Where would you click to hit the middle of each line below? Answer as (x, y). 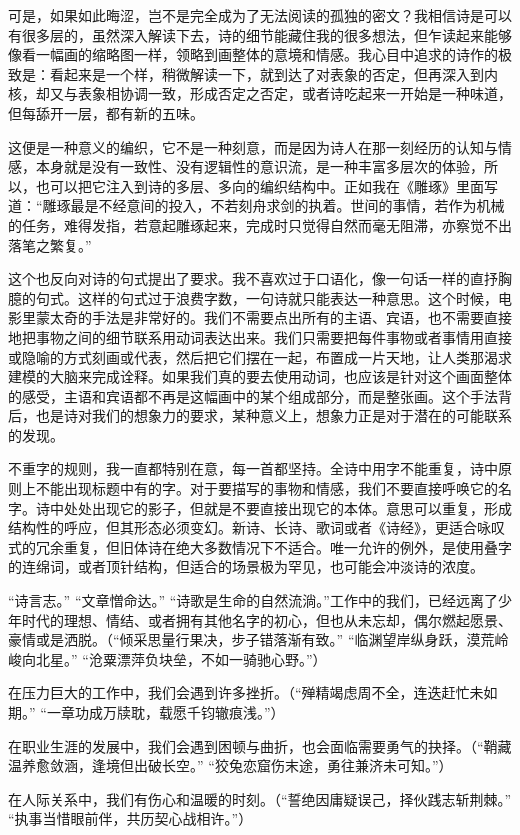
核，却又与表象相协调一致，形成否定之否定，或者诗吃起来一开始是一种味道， (260, 93)
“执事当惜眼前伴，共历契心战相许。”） (130, 818)
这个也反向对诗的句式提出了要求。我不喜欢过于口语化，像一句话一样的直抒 (253, 278)
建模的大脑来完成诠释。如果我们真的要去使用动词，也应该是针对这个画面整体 (260, 376)
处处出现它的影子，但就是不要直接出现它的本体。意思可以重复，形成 (287, 507)
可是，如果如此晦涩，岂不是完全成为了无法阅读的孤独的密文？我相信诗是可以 (260, 15)
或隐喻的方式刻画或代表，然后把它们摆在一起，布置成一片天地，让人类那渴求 (260, 356)
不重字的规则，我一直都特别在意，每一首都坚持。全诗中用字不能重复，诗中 (253, 468)
